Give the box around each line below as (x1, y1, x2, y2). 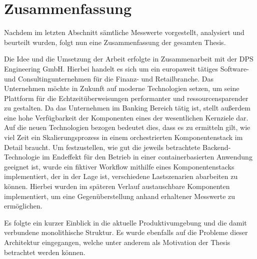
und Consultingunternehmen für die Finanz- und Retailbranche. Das (4, 73, 213, 83)
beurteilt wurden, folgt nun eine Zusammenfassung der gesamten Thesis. (4, 36, 226, 47)
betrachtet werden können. (4, 246, 85, 257)
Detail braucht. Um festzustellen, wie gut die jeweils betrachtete (4, 141, 200, 152)
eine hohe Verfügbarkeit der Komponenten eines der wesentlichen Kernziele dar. (4, 112, 248, 122)
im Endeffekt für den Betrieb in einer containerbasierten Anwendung (42, 151, 252, 162)
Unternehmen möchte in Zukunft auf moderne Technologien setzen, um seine (4, 83, 239, 93)
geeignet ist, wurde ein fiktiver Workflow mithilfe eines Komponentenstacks (4, 161, 234, 171)
